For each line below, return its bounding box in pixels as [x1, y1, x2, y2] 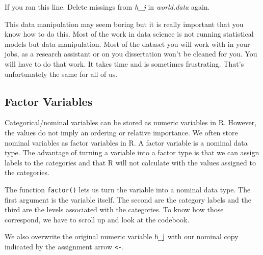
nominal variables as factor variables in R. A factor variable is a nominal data [5, 137, 248, 148]
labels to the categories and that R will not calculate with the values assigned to [5, 157, 256, 167]
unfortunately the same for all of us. [5, 68, 118, 79]
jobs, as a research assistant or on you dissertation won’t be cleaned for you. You [5, 48, 257, 59]
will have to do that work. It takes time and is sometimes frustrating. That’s [5, 58, 244, 69]
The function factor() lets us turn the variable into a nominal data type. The [5, 184, 251, 194]
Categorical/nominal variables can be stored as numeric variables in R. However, [5, 117, 257, 128]
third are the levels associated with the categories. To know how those [5, 204, 224, 215]
